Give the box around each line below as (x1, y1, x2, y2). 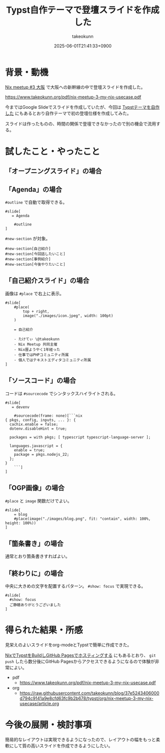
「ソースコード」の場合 (5, 376, 76, 385)
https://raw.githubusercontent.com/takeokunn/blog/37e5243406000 (19, 690, 160, 696)
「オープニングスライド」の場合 (5, 167, 102, 175)
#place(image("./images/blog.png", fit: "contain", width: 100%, (14, 516, 151, 521)
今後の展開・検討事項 (5, 720, 92, 731)
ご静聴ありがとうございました (9, 602, 61, 608)
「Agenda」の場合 (5, 185, 63, 193)
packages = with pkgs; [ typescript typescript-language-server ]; (9, 435, 151, 439)
